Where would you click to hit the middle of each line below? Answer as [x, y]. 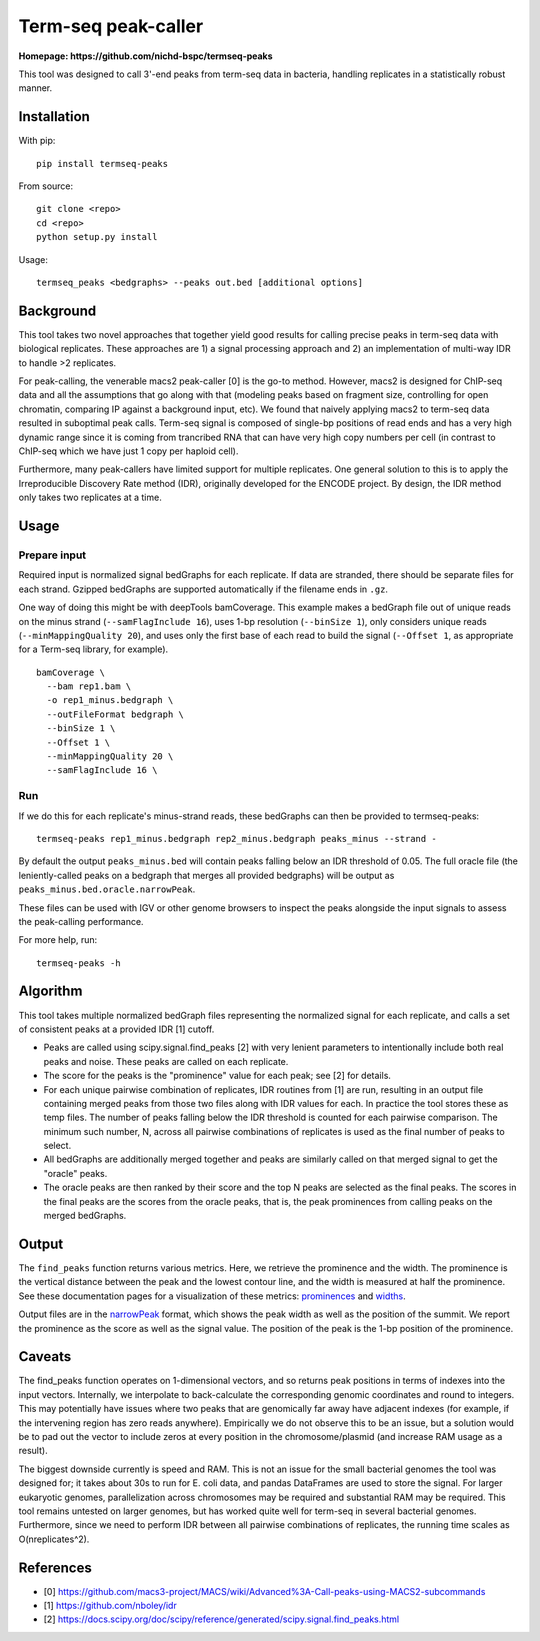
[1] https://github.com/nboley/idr [110, 1606]
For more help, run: [58, 940]
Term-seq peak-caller [111, 26]
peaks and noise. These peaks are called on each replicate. [166, 1061]
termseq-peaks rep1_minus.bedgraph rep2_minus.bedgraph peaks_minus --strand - [236, 838]
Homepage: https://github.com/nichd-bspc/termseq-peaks [146, 56]
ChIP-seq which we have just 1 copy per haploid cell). [128, 451]
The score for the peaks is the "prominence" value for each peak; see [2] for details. [217, 1076]
